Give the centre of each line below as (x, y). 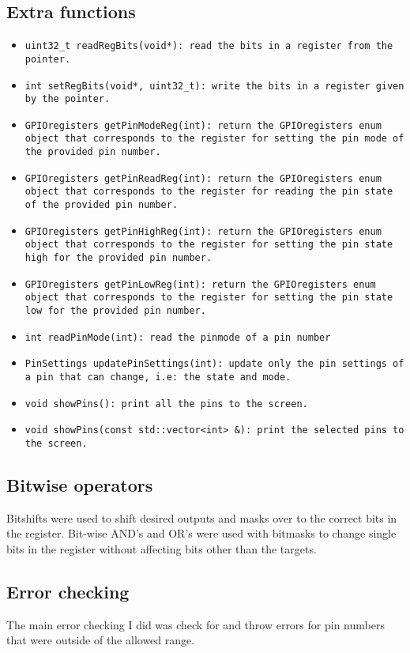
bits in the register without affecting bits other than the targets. (162, 549)
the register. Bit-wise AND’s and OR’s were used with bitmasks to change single (201, 533)
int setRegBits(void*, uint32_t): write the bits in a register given (214, 86)
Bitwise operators (80, 485)
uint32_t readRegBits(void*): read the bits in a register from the (209, 46)
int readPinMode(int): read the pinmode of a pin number (178, 337)
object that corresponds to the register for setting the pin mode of (214, 139)
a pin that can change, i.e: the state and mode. (158, 377)
